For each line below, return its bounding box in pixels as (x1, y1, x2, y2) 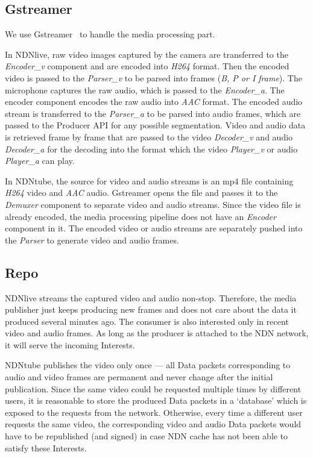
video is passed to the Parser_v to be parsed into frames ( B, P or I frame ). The (5, 71, 302, 84)
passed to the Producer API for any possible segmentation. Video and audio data (5, 119, 306, 131)
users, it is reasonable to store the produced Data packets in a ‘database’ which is (5, 394, 307, 407)
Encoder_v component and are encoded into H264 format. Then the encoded (5, 60, 289, 72)
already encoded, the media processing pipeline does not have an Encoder (5, 210, 276, 222)
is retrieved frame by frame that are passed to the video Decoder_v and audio (5, 130, 293, 143)
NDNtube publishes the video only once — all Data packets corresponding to (5, 359, 291, 371)
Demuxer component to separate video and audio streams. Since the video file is (5, 198, 301, 210)
